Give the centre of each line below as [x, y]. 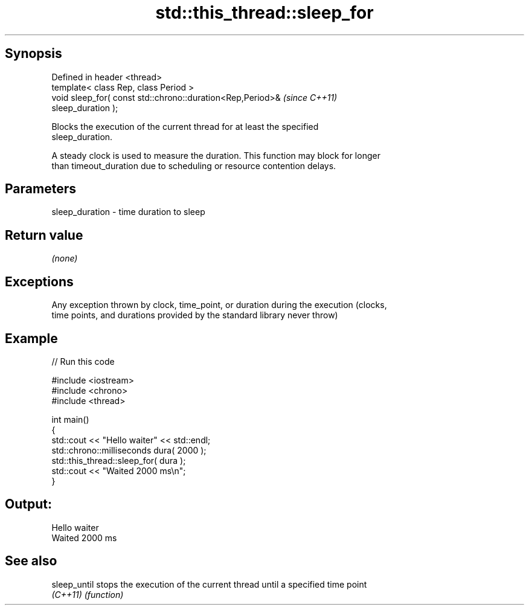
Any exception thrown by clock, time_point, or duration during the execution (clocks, [219, 305]
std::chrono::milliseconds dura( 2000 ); [129, 450]
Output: [28, 504]
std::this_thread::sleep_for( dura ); [119, 460]
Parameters [40, 189]
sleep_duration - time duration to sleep [128, 212]
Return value [44, 235]
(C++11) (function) [88, 594]
